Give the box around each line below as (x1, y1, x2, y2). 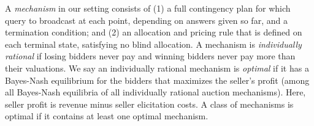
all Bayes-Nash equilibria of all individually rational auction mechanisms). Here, (5, 86, 306, 98)
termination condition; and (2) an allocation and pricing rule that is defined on (5, 26, 302, 39)
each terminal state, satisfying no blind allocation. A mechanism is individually (5, 37, 302, 50)
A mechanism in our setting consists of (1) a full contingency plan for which (5, 2, 291, 14)
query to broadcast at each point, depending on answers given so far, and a (5, 13, 288, 26)
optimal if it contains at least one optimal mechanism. (5, 109, 209, 122)
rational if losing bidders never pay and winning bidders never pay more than (5, 50, 296, 62)
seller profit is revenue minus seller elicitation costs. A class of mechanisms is (5, 97, 294, 110)
